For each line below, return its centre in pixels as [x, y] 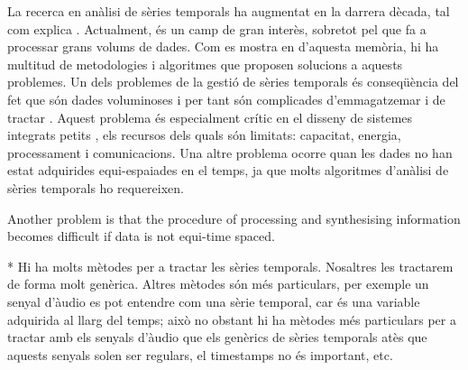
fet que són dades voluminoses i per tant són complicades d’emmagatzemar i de [226, 99]
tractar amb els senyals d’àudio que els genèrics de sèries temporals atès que [217, 337]
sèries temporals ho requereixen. [96, 187]
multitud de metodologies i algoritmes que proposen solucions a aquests [205, 64]
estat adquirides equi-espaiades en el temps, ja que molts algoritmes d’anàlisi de [228, 170]
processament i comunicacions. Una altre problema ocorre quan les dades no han [230, 152]
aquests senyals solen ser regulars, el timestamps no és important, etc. [200, 354]
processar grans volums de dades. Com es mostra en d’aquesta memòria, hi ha [223, 46]
